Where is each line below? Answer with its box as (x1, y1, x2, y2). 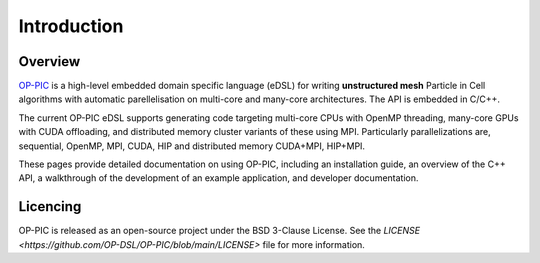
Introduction (18, 15, 124, 37)
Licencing (18, 198, 82, 215)
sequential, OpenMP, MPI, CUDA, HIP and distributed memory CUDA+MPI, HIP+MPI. (18, 140, 365, 152)
